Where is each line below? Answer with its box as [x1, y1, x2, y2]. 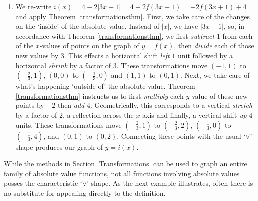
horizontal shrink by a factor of [15, 60, 111, 70]
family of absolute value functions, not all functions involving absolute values [4, 168, 240, 178]
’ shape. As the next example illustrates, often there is [87, 178, 253, 188]
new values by [15, 50, 59, 60]
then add [57, 100, 85, 110]
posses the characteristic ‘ [4, 178, 82, 188]
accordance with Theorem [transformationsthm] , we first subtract [15, 30, 215, 41]
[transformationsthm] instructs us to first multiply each [15, 90, 184, 100]
